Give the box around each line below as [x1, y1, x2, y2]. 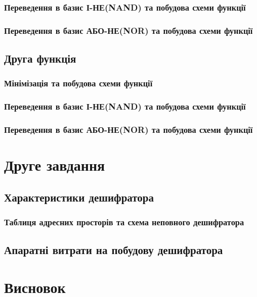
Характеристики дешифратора [4, 189, 154, 205]
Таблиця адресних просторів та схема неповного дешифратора [4, 216, 244, 228]
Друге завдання [4, 155, 105, 175]
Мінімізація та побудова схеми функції [4, 77, 153, 89]
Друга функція [4, 51, 76, 66]
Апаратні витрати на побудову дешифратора [4, 242, 223, 258]
